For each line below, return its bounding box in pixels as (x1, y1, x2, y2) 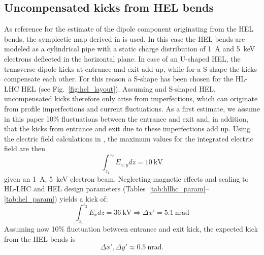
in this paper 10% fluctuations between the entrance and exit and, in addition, (4, 113, 248, 124)
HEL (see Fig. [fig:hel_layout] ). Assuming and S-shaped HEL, (21, 83, 216, 94)
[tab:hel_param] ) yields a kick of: (4, 193, 108, 204)
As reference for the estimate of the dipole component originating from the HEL (4, 23, 254, 34)
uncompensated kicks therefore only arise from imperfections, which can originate (4, 93, 258, 104)
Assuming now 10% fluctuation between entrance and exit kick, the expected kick (4, 223, 258, 234)
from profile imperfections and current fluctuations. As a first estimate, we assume (4, 103, 260, 114)
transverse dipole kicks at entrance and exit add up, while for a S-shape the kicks (4, 63, 257, 74)
